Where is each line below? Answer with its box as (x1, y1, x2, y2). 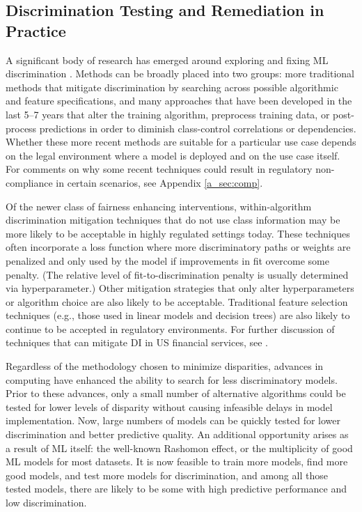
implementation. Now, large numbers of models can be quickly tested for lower (6, 413, 341, 428)
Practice (6, 20, 66, 41)
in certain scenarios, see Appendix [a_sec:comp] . (56, 175, 263, 189)
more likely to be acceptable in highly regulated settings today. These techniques (6, 226, 350, 240)
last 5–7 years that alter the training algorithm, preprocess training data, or (6, 107, 330, 121)
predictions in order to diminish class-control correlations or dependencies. (39, 121, 356, 135)
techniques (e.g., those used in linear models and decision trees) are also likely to (6, 308, 350, 323)
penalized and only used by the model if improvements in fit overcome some (6, 253, 329, 267)
